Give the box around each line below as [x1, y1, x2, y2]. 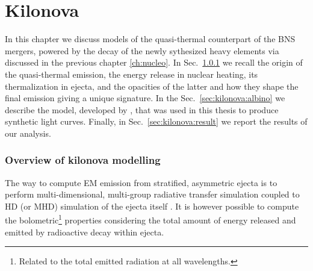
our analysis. [5, 126, 51, 139]
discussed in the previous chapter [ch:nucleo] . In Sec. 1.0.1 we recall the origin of [5, 56, 303, 69]
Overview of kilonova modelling [5, 152, 161, 167]
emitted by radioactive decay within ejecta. [5, 225, 164, 238]
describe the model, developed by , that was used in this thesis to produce [5, 103, 279, 116]
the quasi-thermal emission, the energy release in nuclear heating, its [5, 67, 258, 80]
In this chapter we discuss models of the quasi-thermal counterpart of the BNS [5, 33, 296, 45]
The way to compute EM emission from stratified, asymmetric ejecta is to [5, 176, 277, 188]
